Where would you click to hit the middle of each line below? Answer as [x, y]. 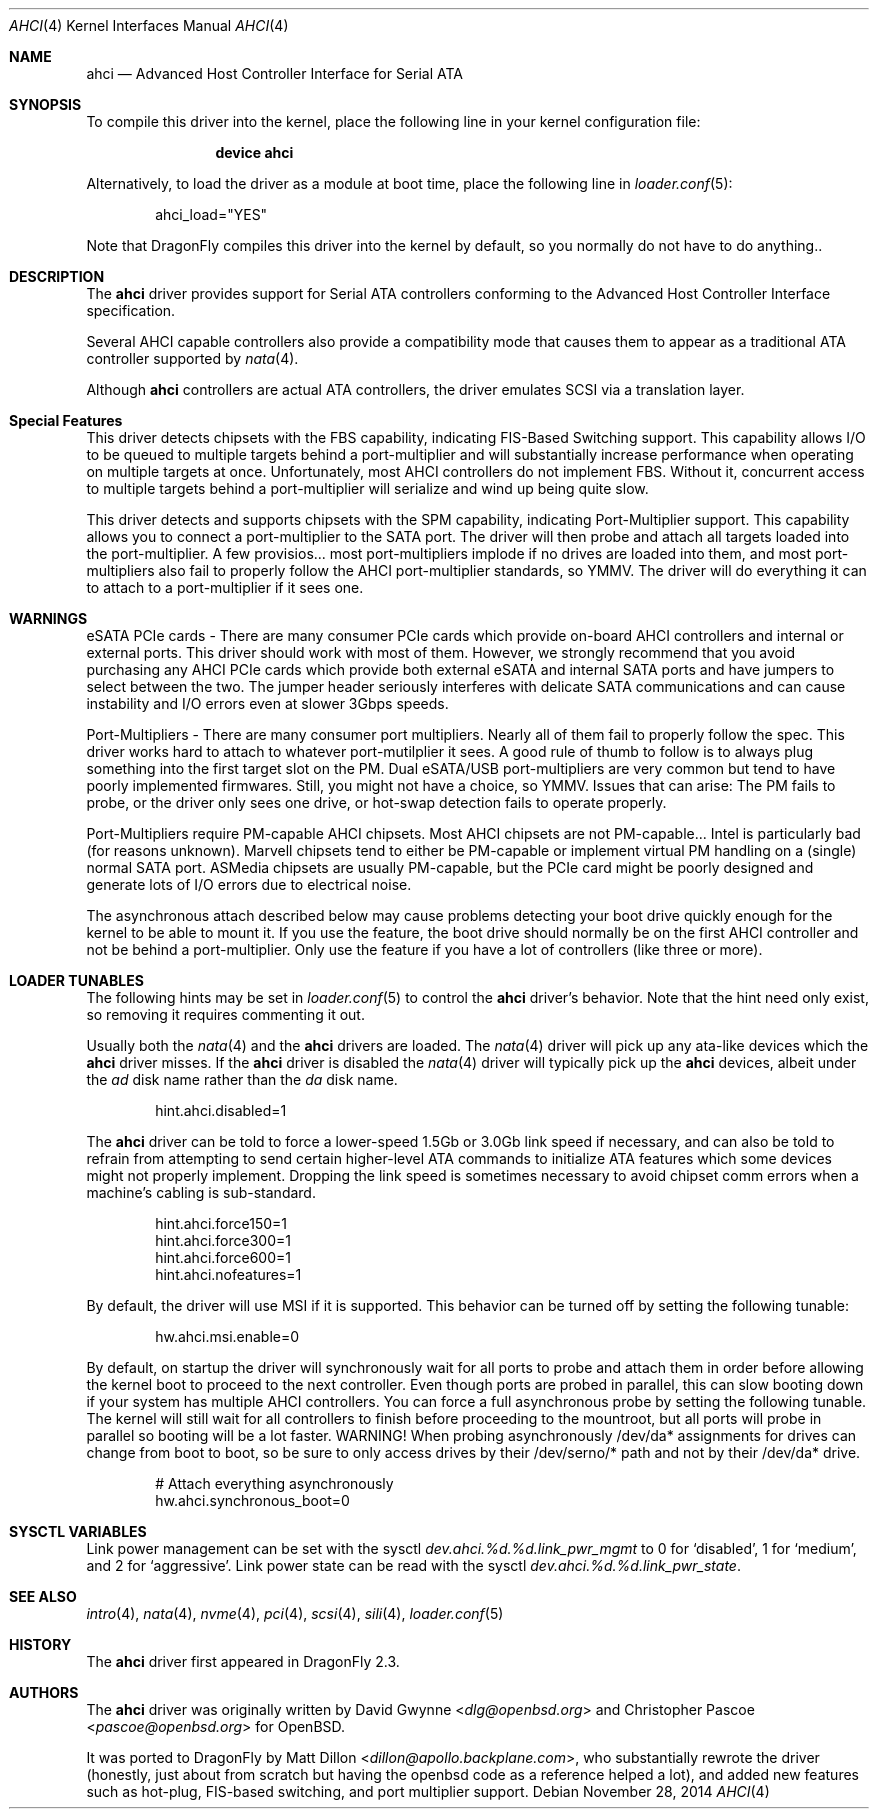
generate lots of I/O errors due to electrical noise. [249, 884]
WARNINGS [48, 618]
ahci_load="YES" [211, 214]
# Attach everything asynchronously [274, 1483]
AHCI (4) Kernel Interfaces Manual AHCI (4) [149, 25]
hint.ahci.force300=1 [223, 1240]
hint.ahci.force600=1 [223, 1257]
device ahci [254, 152]
